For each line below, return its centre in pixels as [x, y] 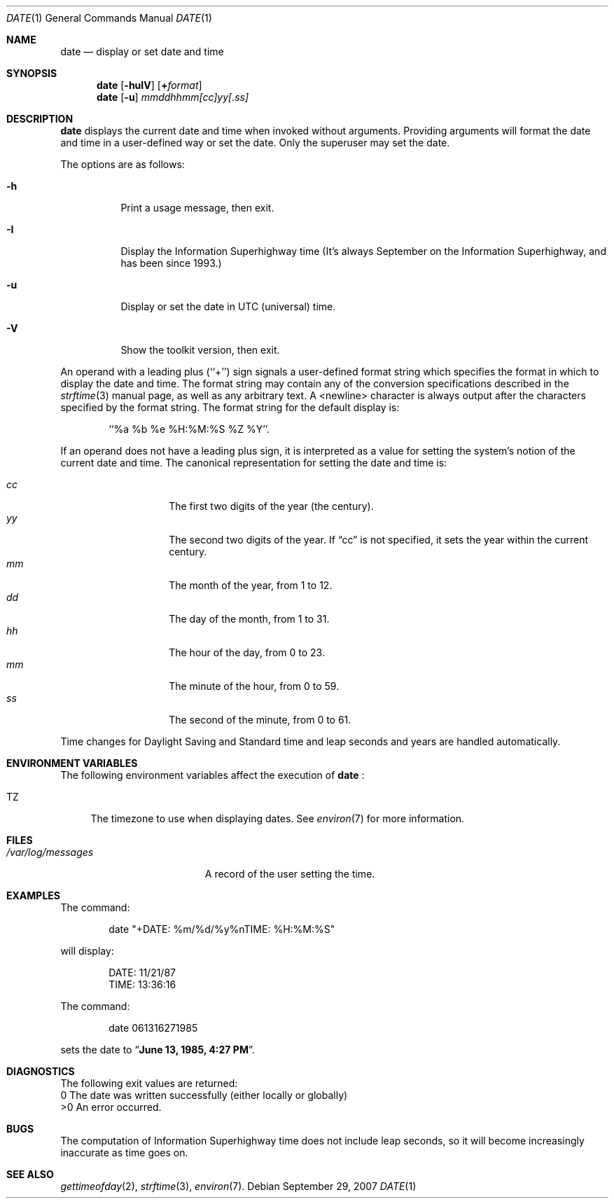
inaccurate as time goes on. [124, 1153]
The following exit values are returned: [149, 1083]
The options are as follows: [123, 164]
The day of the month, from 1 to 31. [249, 619]
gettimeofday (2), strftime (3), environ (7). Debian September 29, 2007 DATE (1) [238, 1186]
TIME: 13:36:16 [142, 984]
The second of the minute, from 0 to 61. [260, 720]
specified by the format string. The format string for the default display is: [230, 407]
